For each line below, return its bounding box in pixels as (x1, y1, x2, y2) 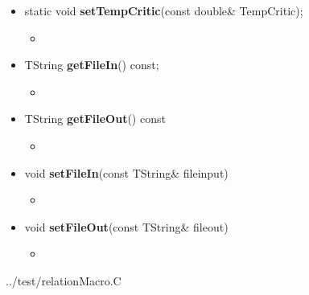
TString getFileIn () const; (24, 56, 159, 73)
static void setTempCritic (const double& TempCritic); (24, 2, 303, 18)
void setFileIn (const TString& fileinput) (24, 164, 229, 181)
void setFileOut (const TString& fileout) (24, 218, 229, 235)
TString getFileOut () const (24, 110, 166, 127)
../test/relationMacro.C (6, 272, 122, 289)
